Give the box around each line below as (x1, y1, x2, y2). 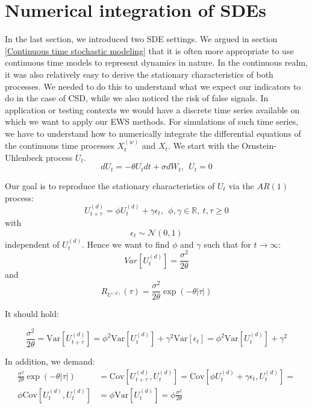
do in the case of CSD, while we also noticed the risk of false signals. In (5, 92, 269, 104)
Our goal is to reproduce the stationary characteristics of (5, 179, 215, 192)
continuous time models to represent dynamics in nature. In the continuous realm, (5, 56, 308, 69)
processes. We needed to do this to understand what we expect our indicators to (5, 80, 301, 92)
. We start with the (167, 139, 239, 152)
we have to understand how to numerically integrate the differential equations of (5, 127, 301, 139)
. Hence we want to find (81, 237, 170, 250)
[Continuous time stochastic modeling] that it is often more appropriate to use (5, 44, 294, 57)
